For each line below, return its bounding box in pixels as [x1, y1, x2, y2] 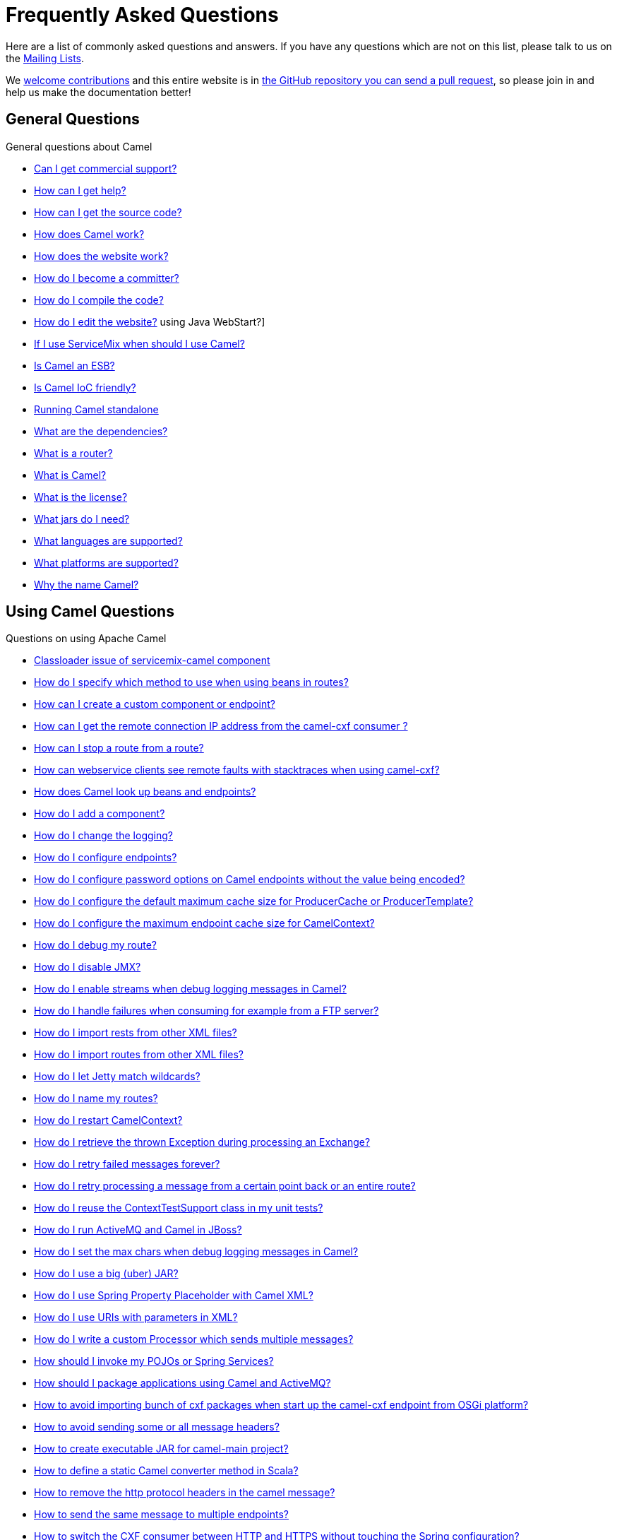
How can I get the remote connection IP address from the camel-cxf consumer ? [34, 720, 408, 733]
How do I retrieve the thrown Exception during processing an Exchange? [34, 1136, 371, 1149]
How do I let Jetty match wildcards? [34, 1070, 200, 1083]
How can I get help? [34, 184, 126, 196]
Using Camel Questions [6, 603, 174, 621]
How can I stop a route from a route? [34, 742, 204, 754]
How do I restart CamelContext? [34, 1114, 183, 1127]
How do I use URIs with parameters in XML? [34, 1311, 238, 1324]
